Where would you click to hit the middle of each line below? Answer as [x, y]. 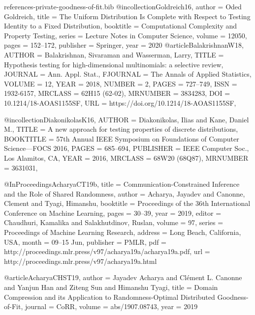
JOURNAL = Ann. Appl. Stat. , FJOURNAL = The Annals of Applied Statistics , [128, 74]
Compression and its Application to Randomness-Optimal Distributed [110, 297]
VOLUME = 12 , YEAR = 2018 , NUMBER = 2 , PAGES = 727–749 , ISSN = [121, 83]
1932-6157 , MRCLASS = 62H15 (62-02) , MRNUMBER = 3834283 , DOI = [117, 93]
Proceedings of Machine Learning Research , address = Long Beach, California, [123, 232]
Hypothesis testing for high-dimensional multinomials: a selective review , [114, 64]
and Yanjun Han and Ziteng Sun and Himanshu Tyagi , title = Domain [111, 287]
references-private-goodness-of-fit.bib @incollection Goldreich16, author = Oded [123, 6]
